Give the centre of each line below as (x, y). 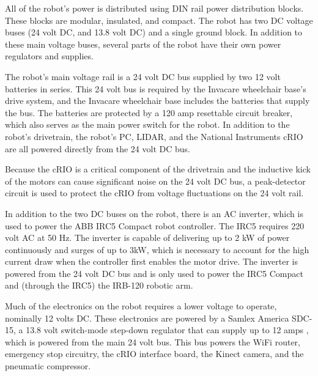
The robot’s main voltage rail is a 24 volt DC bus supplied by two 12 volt (143, 76)
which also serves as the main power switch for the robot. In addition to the (147, 124)
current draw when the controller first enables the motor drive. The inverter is (151, 261)
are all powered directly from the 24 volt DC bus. (98, 148)
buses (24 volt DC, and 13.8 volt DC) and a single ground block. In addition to (154, 32)
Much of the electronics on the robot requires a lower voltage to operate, (141, 306)
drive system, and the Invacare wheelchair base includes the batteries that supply (157, 101)
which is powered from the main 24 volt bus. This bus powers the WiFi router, (153, 341)
